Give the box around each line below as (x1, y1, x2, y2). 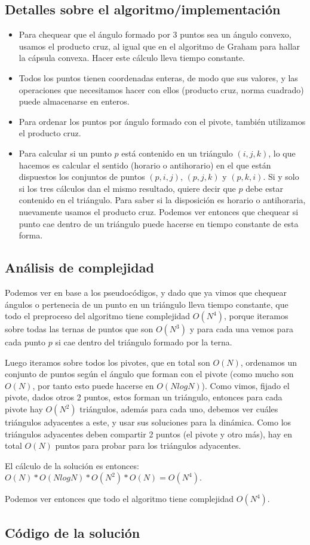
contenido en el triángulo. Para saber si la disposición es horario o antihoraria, (19, 194, 306, 206)
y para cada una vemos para (189, 323, 293, 335)
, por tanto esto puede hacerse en (32, 379, 154, 391)
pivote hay (5, 403, 43, 415)
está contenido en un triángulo (121, 146, 233, 159)
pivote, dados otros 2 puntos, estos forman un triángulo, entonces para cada (5, 391, 283, 403)
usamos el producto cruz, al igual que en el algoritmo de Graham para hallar (19, 39, 300, 52)
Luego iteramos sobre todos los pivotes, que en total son (5, 356, 210, 368)
